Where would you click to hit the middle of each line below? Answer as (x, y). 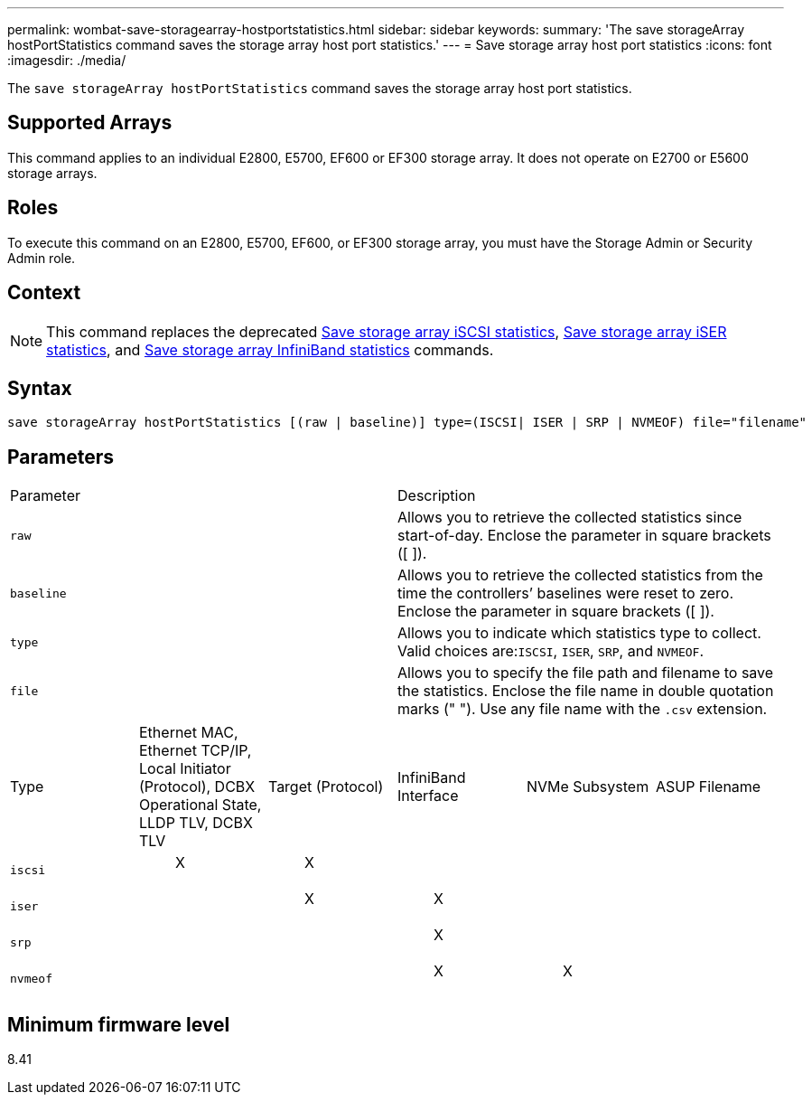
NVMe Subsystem (588, 787)
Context (44, 293)
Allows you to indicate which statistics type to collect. (579, 633)
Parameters (61, 457)
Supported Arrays (90, 123)
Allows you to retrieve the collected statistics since (570, 518)
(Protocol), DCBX (197, 787)
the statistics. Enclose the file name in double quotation (586, 691)
